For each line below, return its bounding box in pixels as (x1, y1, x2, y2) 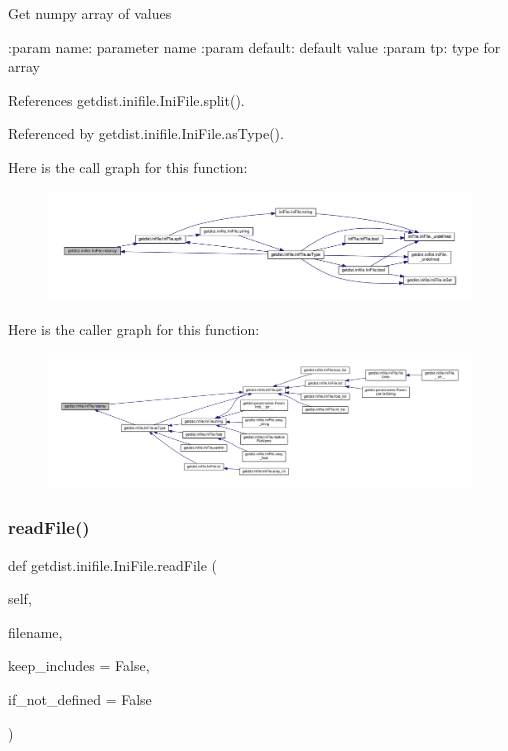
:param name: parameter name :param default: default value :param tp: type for (8, 36, 501, 57)
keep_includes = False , (8, 655, 150, 676)
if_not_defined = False (8, 689, 152, 710)
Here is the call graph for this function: (8, 156, 248, 177)
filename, (8, 621, 63, 642)
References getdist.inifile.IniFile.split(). (8, 89, 245, 110)
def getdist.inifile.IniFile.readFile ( (8, 554, 217, 575)
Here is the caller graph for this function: (8, 318, 260, 339)
